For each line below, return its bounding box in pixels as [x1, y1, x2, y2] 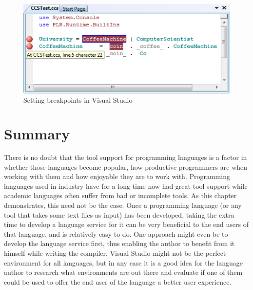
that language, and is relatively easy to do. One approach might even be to [4, 228, 228, 239]
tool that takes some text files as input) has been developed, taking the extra [4, 209, 234, 220]
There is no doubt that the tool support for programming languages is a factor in [4, 152, 247, 162]
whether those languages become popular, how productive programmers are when [4, 161, 248, 172]
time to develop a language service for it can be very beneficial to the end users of [4, 219, 249, 229]
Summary [4, 124, 70, 144]
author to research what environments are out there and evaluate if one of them [4, 267, 243, 277]
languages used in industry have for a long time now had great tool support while [4, 180, 248, 191]
